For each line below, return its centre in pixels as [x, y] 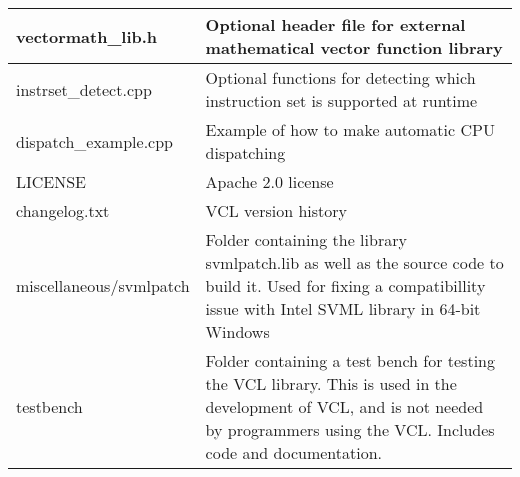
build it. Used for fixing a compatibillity [345, 285]
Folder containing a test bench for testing [350, 360]
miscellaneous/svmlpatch [103, 285]
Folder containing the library [306, 239]
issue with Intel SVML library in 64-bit [343, 308]
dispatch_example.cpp [94, 141]
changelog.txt [63, 210]
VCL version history [276, 210]
